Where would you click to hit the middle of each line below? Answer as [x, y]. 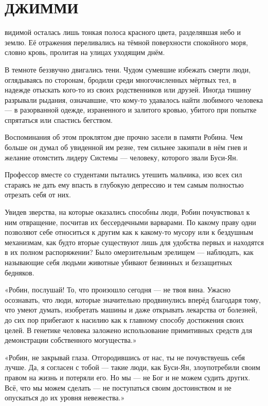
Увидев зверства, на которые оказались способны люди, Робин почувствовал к [127, 212]
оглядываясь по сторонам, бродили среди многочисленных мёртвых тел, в [121, 79]
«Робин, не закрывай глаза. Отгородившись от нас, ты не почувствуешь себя [125, 357]
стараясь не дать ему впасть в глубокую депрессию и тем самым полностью [124, 184]
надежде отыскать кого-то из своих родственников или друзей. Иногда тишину [128, 90]
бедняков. [20, 272]
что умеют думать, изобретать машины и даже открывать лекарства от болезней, [131, 310]
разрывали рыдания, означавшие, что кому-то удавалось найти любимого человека [134, 99]
